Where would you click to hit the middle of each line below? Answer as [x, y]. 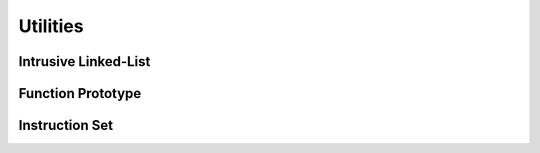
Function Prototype [80, 93]
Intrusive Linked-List [84, 61]
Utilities [51, 26]
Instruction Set [66, 125]
